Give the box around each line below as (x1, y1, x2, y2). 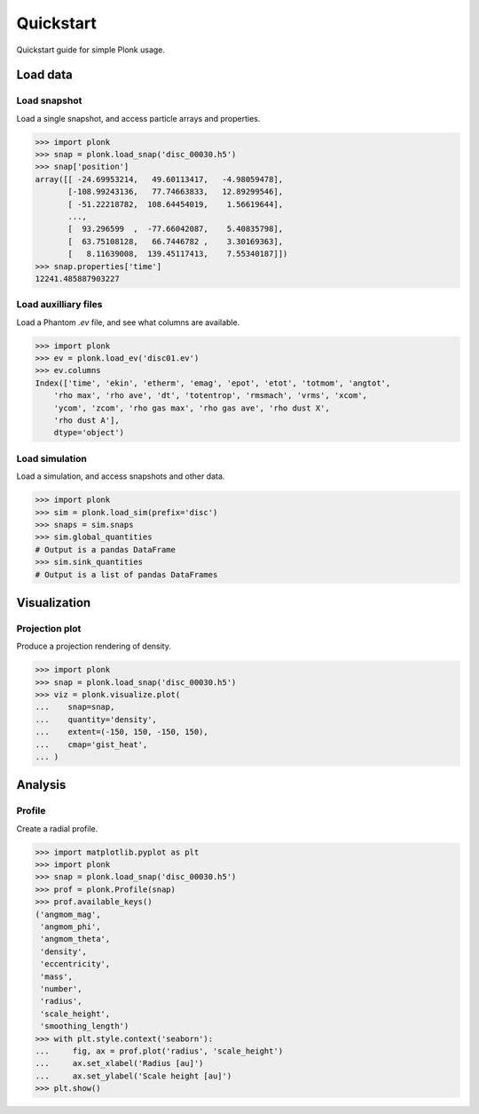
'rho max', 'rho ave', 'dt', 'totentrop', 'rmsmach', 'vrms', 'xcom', (53, 391, 368, 401)
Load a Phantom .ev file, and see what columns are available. (16, 316, 240, 328)
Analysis (16, 777, 67, 792)
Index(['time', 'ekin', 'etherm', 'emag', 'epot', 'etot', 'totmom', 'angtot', (35, 378, 391, 388)
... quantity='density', (35, 714, 157, 724)
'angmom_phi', (40, 922, 101, 932)
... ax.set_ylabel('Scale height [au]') (35, 1070, 232, 1081)
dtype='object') (53, 427, 124, 438)
